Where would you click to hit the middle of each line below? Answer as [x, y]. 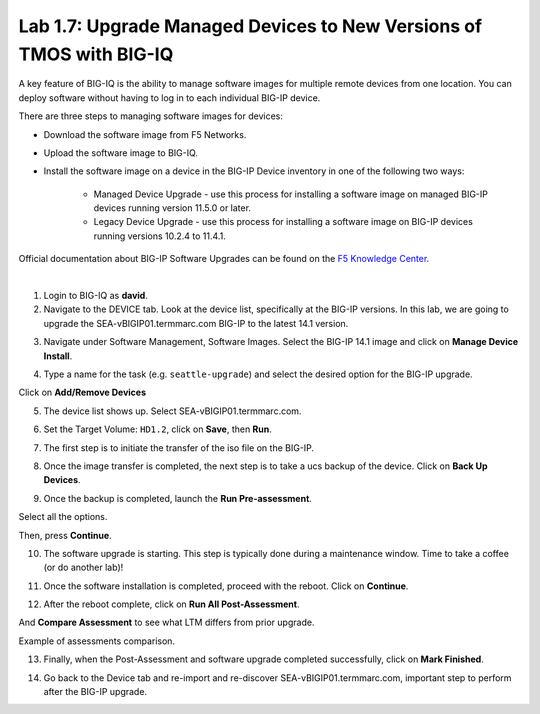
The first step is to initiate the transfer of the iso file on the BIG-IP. [179, 447]
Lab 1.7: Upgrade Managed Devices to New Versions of [250, 26]
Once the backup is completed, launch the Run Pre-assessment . [177, 498]
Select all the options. [63, 517]
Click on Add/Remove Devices [82, 392]
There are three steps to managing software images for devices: [151, 116]
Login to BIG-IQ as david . [96, 296]
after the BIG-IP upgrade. [95, 692]
